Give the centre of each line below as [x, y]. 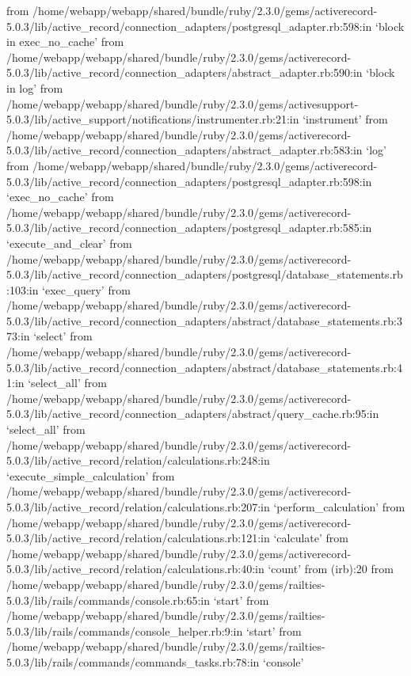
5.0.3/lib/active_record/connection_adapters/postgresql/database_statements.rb [205, 274]
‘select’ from [63, 336]
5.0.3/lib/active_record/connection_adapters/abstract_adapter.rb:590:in [185, 72]
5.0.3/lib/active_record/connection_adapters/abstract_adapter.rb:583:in [185, 150]
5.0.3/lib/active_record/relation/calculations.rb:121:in [138, 538]
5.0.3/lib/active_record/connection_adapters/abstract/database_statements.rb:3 [204, 320]
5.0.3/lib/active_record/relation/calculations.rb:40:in [135, 569]
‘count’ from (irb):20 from [331, 569]
